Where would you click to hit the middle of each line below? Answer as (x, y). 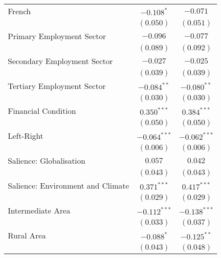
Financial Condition (42, 111)
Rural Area (27, 235)
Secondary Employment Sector (60, 61)
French (19, 11)
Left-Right (26, 136)
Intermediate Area (39, 210)
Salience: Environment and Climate (68, 185)
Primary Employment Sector (57, 36)
